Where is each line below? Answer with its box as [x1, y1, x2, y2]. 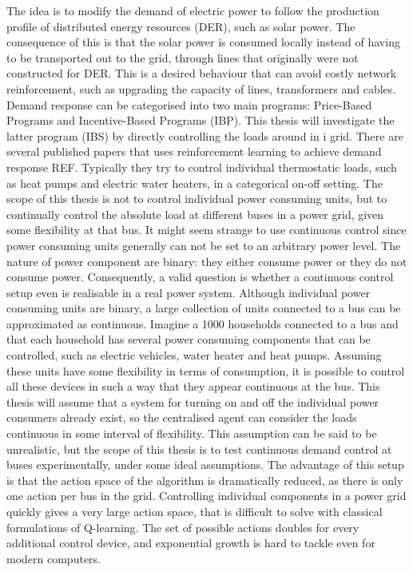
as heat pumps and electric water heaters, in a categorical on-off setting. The [6, 174, 383, 191]
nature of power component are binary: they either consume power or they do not [6, 252, 407, 269]
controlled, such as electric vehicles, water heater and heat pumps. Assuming [6, 347, 382, 363]
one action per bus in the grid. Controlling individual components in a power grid [6, 487, 407, 504]
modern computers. [6, 550, 101, 566]
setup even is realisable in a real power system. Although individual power [6, 284, 371, 300]
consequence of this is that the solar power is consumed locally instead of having [6, 34, 400, 50]
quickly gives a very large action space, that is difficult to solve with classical [6, 503, 383, 519]
